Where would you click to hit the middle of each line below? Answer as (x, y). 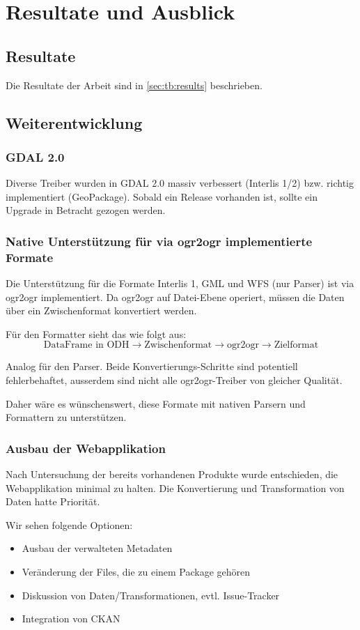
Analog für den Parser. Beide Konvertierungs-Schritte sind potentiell (152, 366)
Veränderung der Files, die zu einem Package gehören (136, 572)
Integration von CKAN (71, 619)
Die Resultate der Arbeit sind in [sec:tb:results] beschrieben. (134, 85)
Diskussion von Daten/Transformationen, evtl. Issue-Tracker (151, 595)
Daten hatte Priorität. (53, 501)
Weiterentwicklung (74, 122)
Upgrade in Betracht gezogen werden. (86, 210)
